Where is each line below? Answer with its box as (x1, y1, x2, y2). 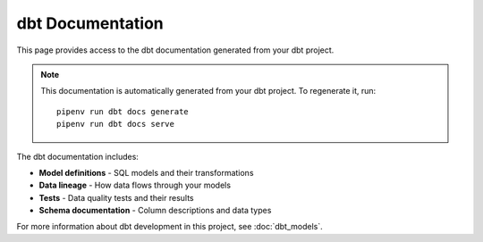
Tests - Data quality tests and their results (38, 192, 194, 203)
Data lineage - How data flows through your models (38, 179, 232, 191)
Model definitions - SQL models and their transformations (38, 167, 254, 178)
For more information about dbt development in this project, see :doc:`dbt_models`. (16, 221, 323, 232)
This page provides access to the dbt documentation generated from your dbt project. (16, 45, 335, 55)
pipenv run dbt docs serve (56, 119, 174, 129)
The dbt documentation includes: (16, 151, 139, 162)
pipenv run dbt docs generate (56, 106, 190, 116)
